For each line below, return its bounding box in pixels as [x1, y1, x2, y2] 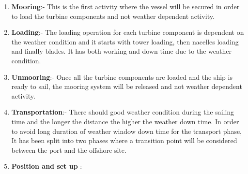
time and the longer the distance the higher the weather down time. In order [11, 116, 239, 126]
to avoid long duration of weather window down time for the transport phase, [11, 126, 242, 136]
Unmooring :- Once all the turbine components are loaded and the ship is [11, 72, 232, 82]
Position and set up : [11, 161, 82, 171]
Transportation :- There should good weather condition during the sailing [11, 107, 234, 117]
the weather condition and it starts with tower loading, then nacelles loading [11, 36, 239, 46]
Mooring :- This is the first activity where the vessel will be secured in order [11, 1, 240, 11]
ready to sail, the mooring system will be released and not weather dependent [11, 81, 242, 91]
